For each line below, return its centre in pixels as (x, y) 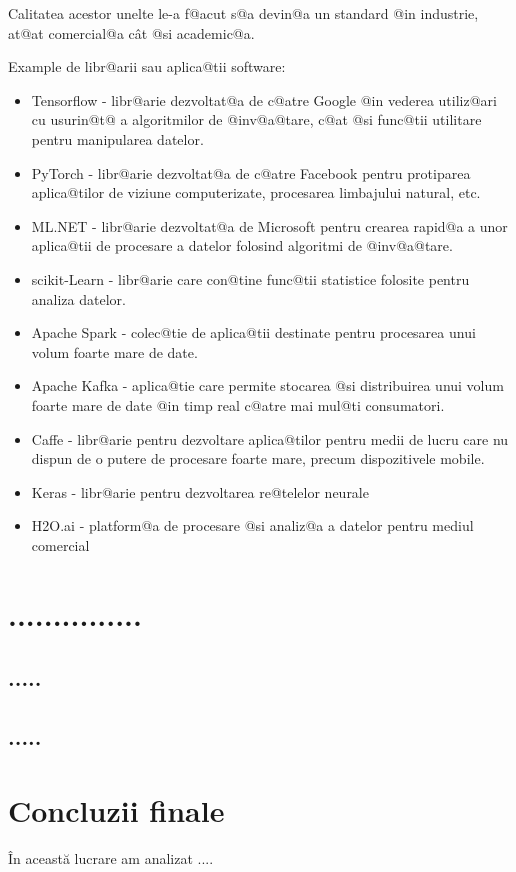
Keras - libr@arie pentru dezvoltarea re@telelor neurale (200, 491)
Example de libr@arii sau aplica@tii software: (147, 66)
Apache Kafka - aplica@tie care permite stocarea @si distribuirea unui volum (267, 385)
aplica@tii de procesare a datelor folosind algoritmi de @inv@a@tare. (242, 245)
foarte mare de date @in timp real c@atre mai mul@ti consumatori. (238, 404)
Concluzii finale (116, 809)
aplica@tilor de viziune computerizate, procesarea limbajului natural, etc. (256, 192)
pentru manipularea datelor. (117, 138)
